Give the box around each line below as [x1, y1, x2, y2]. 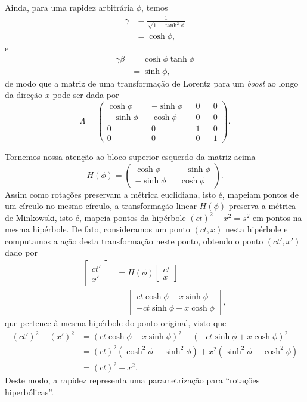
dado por [5, 246, 38, 259]
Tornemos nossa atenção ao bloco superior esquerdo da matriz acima [5, 150, 256, 162]
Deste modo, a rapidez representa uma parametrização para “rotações [5, 374, 260, 386]
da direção [5, 88, 43, 101]
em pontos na [252, 211, 302, 223]
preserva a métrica [228, 200, 296, 212]
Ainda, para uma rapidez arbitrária [5, 1, 134, 13]
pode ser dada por [52, 88, 119, 101]
